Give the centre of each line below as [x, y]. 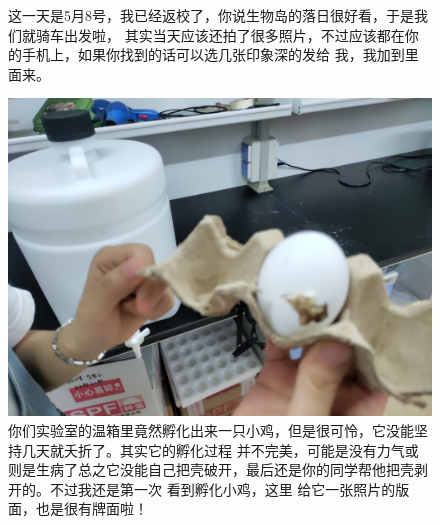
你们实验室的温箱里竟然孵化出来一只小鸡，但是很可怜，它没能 [211, 429]
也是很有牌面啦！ [91, 508]
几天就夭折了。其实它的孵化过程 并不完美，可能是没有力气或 [220, 449]
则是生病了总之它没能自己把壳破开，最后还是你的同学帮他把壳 [211, 469]
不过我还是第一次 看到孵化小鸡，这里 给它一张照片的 [222, 488]
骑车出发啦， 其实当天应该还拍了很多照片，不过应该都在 [220, 34]
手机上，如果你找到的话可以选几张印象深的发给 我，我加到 [213, 54]
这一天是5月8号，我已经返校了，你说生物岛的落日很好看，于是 [211, 15]
